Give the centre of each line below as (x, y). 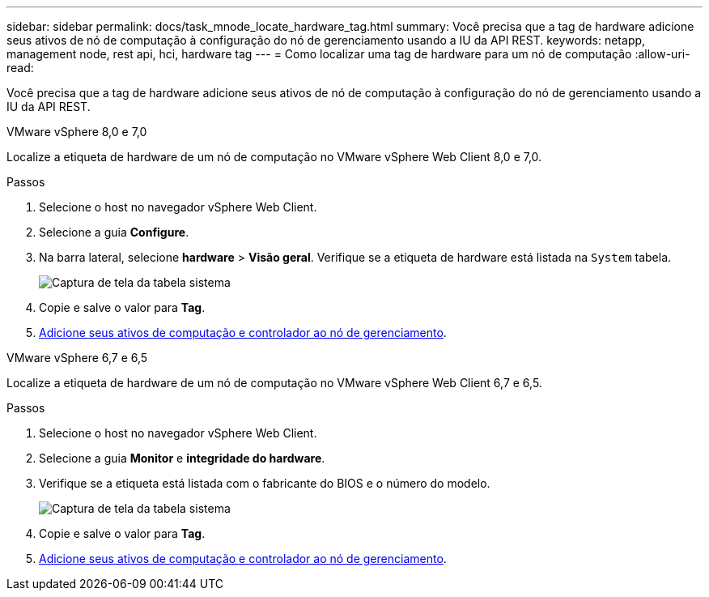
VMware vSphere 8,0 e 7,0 (77, 132)
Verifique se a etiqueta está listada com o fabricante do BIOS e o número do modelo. (265, 483)
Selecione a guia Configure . (114, 232)
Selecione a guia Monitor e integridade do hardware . (182, 458)
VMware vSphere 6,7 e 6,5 (77, 358)
